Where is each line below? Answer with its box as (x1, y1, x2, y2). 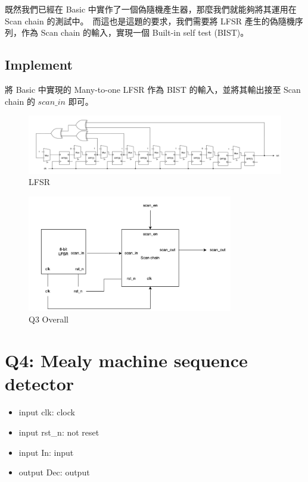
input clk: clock (18, 406, 75, 418)
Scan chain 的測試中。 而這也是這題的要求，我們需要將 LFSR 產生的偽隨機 (5, 14, 295, 27)
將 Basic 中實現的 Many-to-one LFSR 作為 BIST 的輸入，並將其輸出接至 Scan (5, 83, 301, 95)
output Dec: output (18, 466, 90, 478)
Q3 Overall (29, 313, 69, 325)
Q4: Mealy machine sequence (5, 348, 248, 373)
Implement (5, 55, 73, 74)
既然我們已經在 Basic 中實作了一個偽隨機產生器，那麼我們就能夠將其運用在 (5, 3, 297, 15)
